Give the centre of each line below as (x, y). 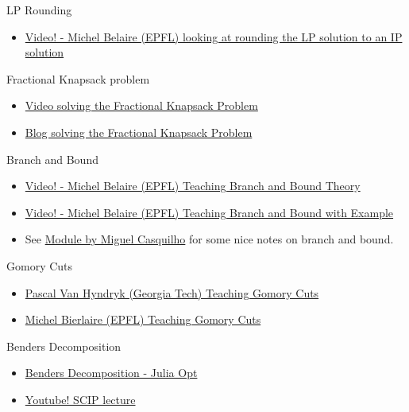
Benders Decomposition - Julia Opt (111, 373)
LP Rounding (39, 10)
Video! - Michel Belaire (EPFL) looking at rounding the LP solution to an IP (214, 36)
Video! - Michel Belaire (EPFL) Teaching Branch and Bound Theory (193, 186)
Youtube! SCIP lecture (80, 399)
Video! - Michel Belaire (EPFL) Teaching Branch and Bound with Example (209, 212)
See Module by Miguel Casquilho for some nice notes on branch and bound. (209, 239)
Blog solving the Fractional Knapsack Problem (139, 132)
